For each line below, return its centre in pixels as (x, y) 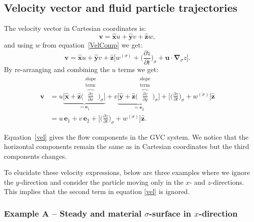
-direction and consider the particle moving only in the (101, 182)
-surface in (170, 213)
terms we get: (138, 69)
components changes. (36, 156)
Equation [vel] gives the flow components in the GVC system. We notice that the (126, 136)
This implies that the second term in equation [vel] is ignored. (97, 191)
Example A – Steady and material (73, 213)
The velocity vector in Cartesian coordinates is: (75, 28)
